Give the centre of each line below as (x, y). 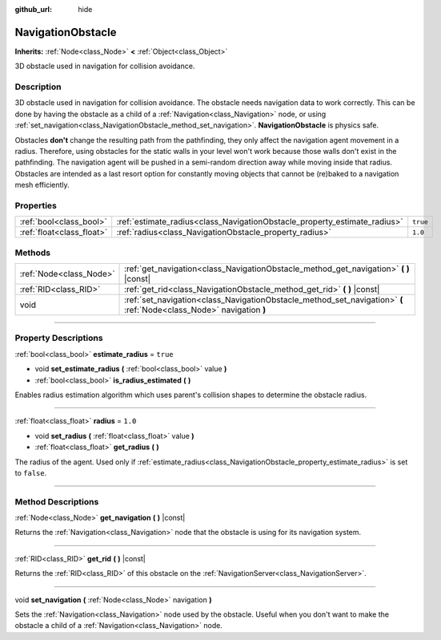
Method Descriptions (57, 501)
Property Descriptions (59, 338)
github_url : (33, 9)
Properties (36, 205)
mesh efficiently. (42, 185)
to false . (31, 472)
